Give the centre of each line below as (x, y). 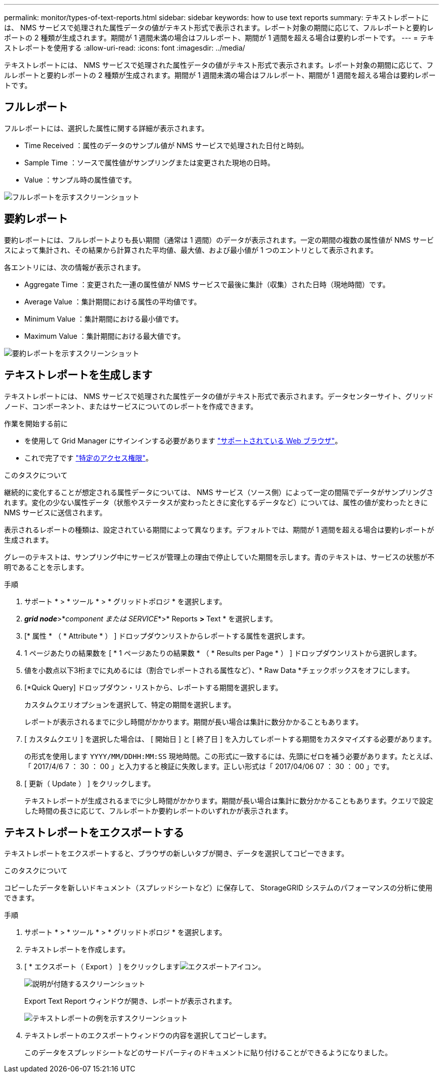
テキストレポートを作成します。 (77, 950)
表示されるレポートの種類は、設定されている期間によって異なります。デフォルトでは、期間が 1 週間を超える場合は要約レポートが (219, 529)
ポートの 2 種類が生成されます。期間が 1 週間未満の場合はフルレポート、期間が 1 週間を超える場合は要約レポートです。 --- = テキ (219, 38)
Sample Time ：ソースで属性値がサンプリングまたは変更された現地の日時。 (149, 162)
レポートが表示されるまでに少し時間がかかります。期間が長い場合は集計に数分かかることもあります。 (194, 722)
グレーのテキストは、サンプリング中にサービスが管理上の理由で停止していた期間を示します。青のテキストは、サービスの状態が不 (219, 557)
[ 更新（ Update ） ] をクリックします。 (90, 783)
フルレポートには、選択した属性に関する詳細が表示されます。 (106, 128)
